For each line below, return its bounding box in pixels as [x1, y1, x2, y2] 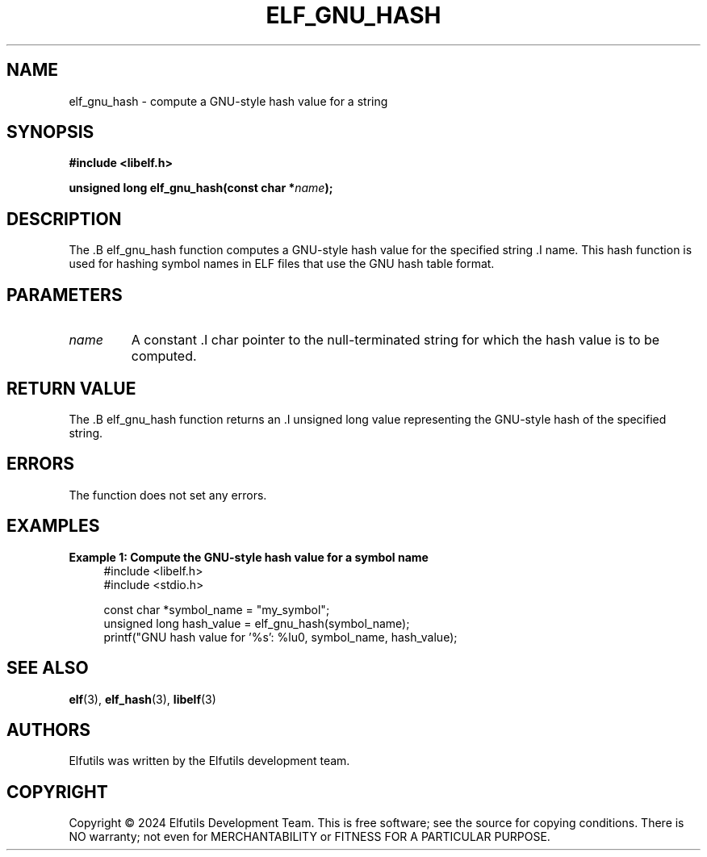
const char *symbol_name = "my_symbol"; [103, 602, 330, 617]
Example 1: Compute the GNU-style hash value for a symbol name [69, 550, 429, 564]
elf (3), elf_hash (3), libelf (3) [69, 692, 216, 706]
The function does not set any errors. [69, 487, 267, 502]
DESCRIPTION [6, 208, 122, 229]
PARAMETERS [6, 284, 123, 305]
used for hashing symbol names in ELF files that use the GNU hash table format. [69, 257, 495, 271]
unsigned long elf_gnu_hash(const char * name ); [69, 181, 333, 195]
